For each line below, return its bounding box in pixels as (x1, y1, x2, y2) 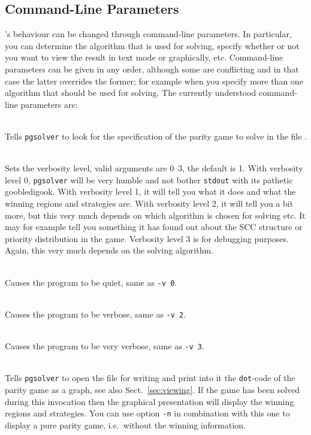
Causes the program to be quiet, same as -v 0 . (5, 276, 177, 288)
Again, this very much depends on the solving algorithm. (5, 244, 213, 256)
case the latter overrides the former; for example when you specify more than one (5, 74, 303, 87)
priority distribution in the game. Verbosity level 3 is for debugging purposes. (5, 232, 289, 244)
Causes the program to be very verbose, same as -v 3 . (5, 340, 204, 352)
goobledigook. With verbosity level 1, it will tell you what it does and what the (5, 185, 296, 198)
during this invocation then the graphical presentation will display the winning (5, 395, 294, 407)
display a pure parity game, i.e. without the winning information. (5, 418, 246, 431)
